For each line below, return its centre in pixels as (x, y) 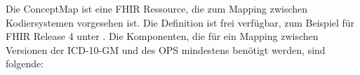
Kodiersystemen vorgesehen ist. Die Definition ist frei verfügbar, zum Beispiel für (180, 22)
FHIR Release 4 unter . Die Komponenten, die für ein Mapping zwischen (162, 36)
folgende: (25, 63)
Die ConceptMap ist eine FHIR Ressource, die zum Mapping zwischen (157, 8)
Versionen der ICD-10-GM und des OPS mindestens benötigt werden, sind (166, 49)
